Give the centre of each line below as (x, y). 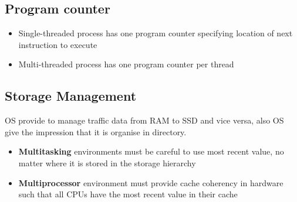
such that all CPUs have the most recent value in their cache (128, 194)
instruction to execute (58, 44)
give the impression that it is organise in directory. (96, 131)
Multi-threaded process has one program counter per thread (126, 64)
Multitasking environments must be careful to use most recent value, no (151, 151)
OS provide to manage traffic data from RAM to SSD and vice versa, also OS (144, 120)
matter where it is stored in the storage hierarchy (107, 162)
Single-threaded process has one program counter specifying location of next (156, 33)
